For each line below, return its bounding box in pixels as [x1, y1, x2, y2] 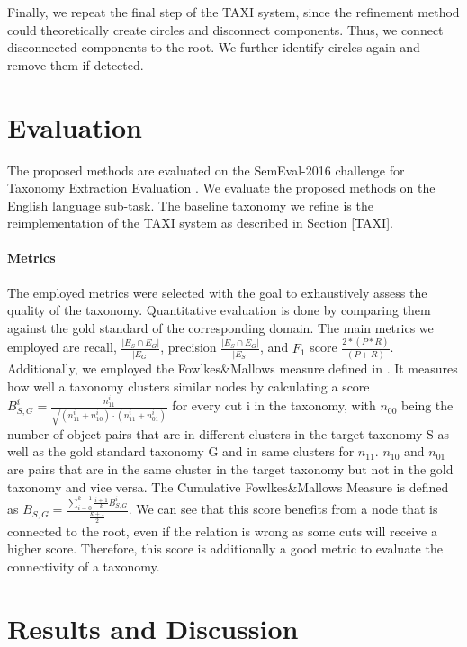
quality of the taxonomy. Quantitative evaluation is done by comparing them [7, 301, 431, 319]
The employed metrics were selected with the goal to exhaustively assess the [7, 283, 427, 301]
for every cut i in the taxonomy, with [172, 396, 376, 415]
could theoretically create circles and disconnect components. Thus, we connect [7, 20, 444, 39]
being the [401, 396, 454, 415]
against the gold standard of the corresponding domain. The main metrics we [7, 318, 434, 337]
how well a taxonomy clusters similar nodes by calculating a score [7, 376, 370, 395]
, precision [160, 337, 217, 356]
